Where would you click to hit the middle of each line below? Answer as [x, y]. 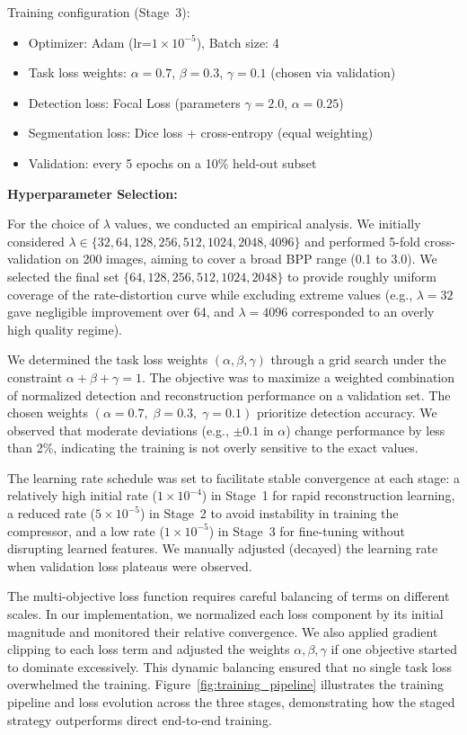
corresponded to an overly [363, 312]
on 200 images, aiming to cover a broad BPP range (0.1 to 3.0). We [251, 259]
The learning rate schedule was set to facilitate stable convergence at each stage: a [234, 477]
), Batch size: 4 [238, 42]
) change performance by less [366, 430]
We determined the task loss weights [108, 359]
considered [36, 241]
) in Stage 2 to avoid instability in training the [269, 513]
